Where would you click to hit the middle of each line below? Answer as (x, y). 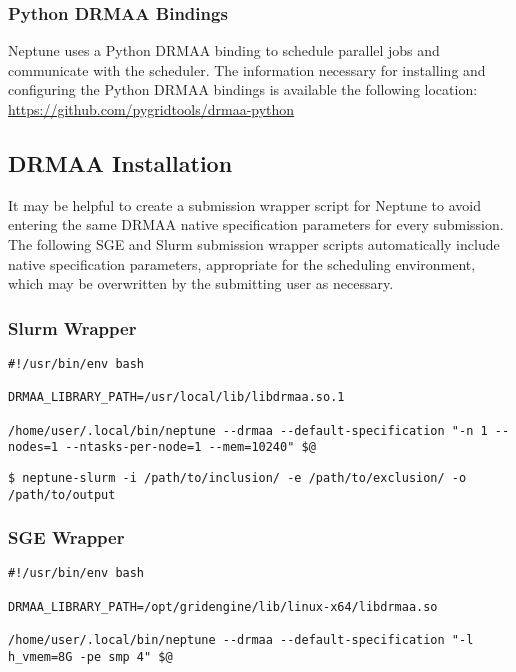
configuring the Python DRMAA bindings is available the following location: (243, 89)
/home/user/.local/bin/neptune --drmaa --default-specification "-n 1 (248, 430)
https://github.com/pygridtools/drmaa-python (151, 109)
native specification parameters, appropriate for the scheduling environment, (242, 263)
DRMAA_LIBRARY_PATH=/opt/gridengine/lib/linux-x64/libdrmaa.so (223, 606)
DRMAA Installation (120, 162)
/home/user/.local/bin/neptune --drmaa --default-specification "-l (241, 640)
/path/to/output (62, 494)
